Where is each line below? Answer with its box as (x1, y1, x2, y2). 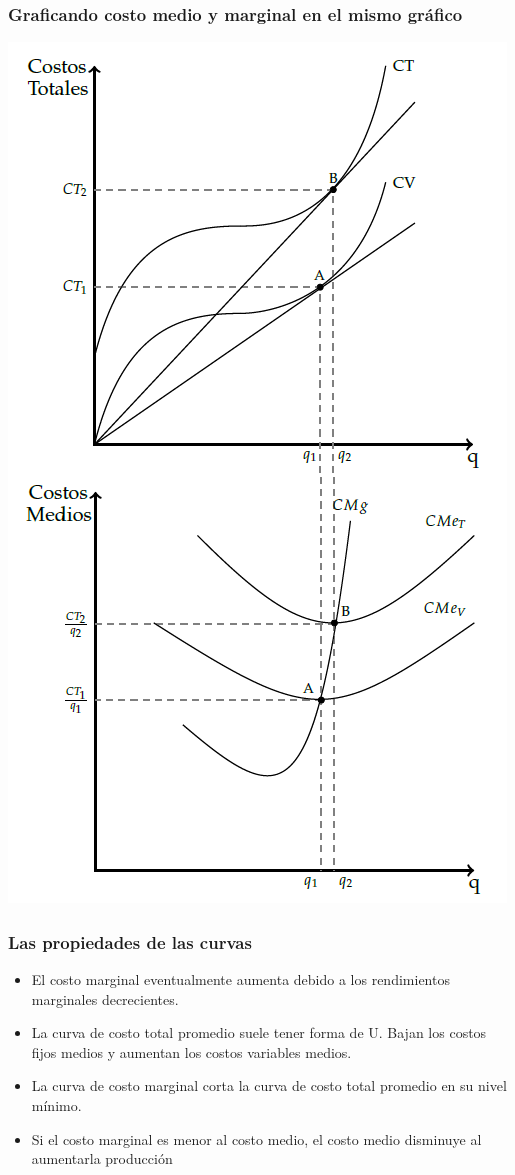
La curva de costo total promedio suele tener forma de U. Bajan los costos (31, 1022, 487, 1043)
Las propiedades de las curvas (8, 929, 252, 954)
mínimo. (31, 1095, 82, 1115)
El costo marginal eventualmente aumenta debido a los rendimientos (31, 969, 450, 990)
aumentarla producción (31, 1148, 173, 1169)
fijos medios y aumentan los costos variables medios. (31, 1041, 352, 1062)
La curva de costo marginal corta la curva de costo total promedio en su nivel (31, 1075, 507, 1096)
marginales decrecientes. (31, 988, 179, 1009)
